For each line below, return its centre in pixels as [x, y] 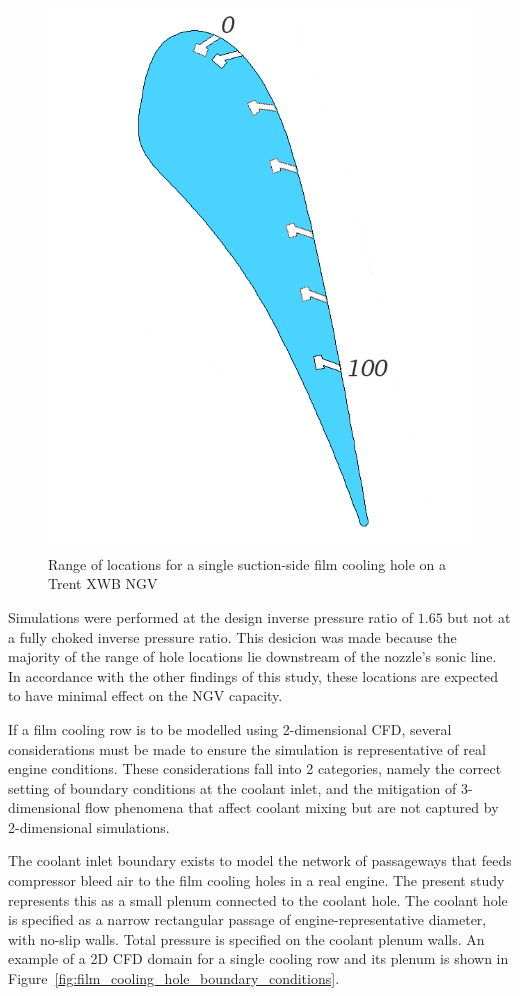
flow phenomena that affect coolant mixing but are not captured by [292, 807]
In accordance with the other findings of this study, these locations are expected [253, 675]
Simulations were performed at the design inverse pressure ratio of [211, 616]
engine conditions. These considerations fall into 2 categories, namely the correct [255, 768]
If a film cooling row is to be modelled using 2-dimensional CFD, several [230, 728]
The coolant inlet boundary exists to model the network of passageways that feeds [260, 860]
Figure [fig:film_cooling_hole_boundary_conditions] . [174, 978]
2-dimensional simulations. [89, 826]
